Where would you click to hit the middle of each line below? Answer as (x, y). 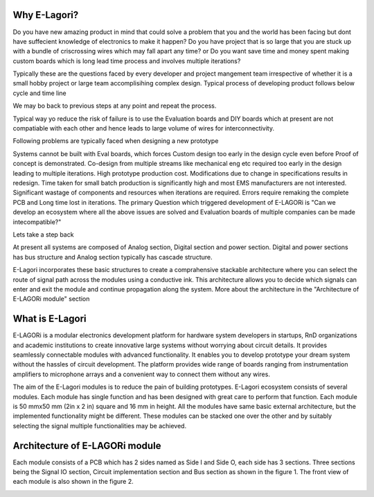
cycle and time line (39, 93)
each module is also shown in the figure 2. (73, 482)
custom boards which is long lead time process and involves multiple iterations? (127, 61)
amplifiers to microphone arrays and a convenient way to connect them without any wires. (141, 374)
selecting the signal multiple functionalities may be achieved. (100, 426)
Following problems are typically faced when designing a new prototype (116, 141)
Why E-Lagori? (46, 15)
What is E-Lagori (50, 319)
